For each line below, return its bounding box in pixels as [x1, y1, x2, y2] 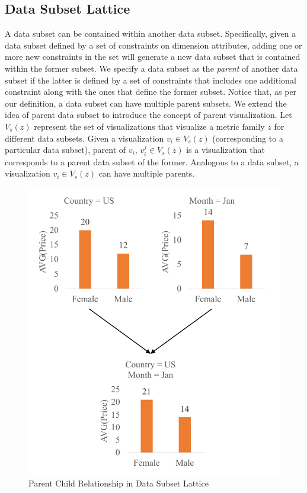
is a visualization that [186, 143, 265, 156]
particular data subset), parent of [5, 143, 126, 156]
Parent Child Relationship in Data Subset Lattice [28, 476, 209, 489]
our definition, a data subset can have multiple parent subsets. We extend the [5, 97, 287, 109]
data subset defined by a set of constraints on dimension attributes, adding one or [5, 39, 302, 51]
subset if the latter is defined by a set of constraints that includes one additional [5, 73, 296, 86]
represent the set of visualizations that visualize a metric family [34, 120, 265, 132]
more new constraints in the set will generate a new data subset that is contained [5, 50, 300, 63]
